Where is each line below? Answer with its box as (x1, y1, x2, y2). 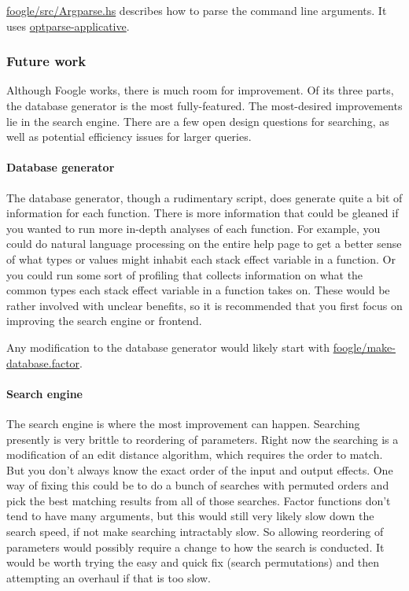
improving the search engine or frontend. (6, 312, 202, 329)
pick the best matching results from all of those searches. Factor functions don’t (6, 492, 391, 508)
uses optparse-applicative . (6, 17, 130, 34)
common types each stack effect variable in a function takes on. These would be (6, 282, 390, 298)
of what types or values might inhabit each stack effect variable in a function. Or (6, 250, 396, 267)
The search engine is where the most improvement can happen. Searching (6, 415, 360, 431)
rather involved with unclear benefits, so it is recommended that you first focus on (6, 297, 403, 313)
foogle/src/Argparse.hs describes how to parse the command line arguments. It (6, 2, 387, 18)
